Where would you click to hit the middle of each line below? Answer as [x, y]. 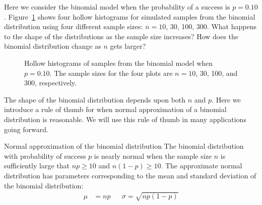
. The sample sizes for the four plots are [111, 73]
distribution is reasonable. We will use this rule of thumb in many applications [125, 119]
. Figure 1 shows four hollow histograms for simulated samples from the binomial [130, 16]
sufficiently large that [37, 166]
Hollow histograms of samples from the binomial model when [119, 63]
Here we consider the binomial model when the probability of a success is [117, 7]
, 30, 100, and [217, 73]
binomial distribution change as [53, 46]
